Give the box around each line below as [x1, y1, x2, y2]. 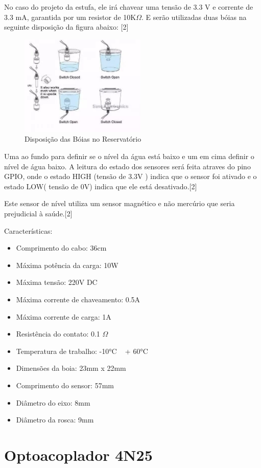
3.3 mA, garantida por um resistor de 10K [4, 11, 136, 22]
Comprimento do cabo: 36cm [16, 242, 107, 253]
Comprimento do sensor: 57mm [16, 380, 114, 390]
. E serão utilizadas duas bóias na [141, 11, 247, 22]
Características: [4, 225, 53, 236]
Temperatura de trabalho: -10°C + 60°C [16, 345, 148, 356]
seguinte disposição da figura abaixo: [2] [4, 21, 129, 32]
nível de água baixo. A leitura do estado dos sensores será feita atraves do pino [4, 161, 251, 171]
